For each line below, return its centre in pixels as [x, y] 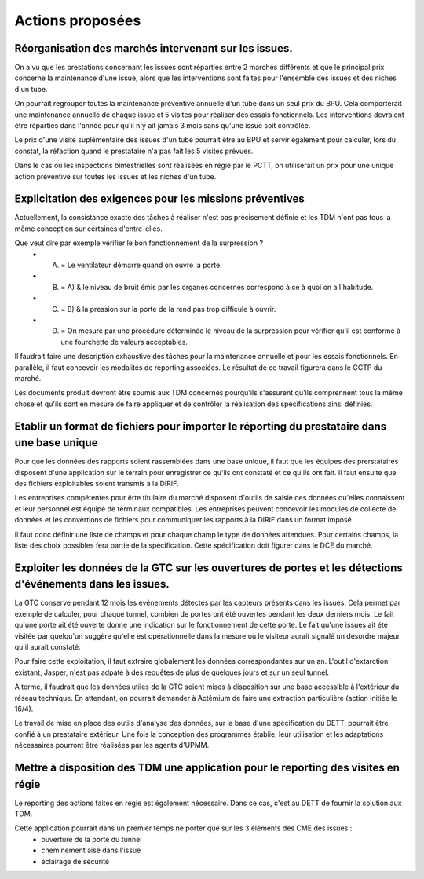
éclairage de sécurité [75, 861]
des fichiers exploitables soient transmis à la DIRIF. [97, 484]
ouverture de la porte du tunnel [91, 839]
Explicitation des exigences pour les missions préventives [160, 199]
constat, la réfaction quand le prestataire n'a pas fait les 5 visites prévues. [134, 151]
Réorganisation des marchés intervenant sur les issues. [154, 48]
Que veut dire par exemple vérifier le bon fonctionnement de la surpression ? [139, 243]
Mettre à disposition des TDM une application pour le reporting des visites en [207, 767]
